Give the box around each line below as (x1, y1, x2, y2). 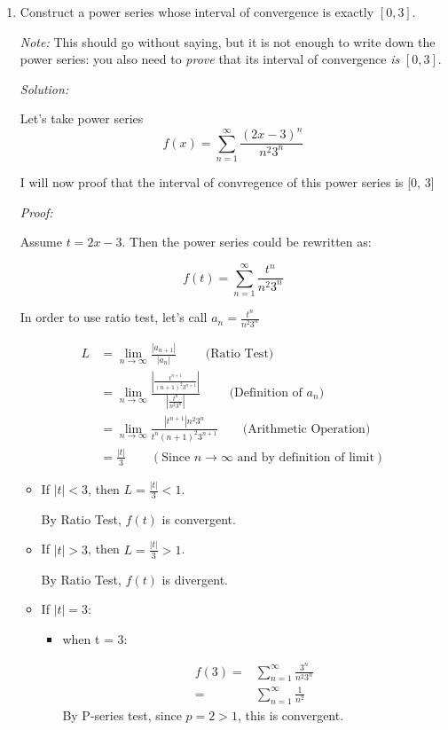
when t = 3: (62, 629, 128, 648)
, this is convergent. (237, 705, 344, 724)
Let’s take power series (20, 109, 144, 128)
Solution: (20, 79, 69, 98)
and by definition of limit (237, 451, 374, 464)
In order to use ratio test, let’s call (20, 308, 208, 326)
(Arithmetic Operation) (242, 422, 371, 436)
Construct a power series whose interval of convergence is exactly (20, 3, 374, 20)
